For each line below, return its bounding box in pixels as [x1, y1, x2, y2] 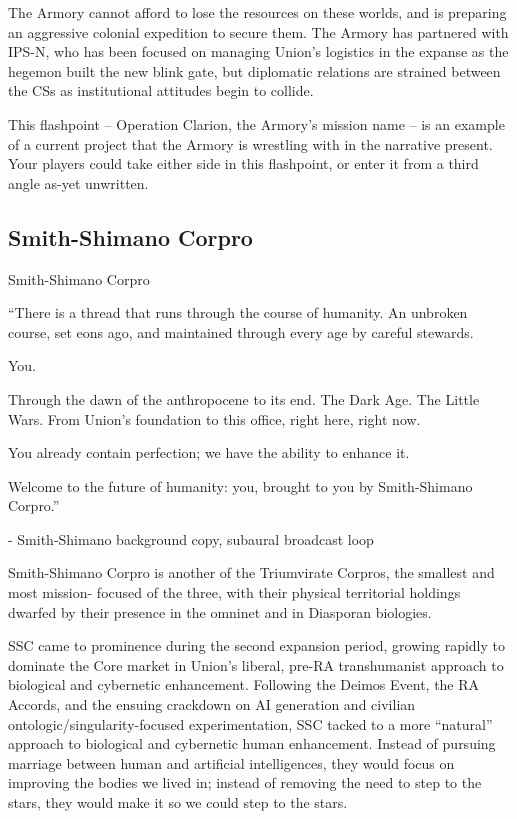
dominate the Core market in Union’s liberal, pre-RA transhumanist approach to [8, 654, 504, 675]
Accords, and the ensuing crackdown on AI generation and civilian [8, 694, 416, 715]
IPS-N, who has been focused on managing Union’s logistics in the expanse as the [8, 41, 509, 62]
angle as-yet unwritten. [8, 172, 149, 193]
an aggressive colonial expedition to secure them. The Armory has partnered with [8, 21, 509, 42]
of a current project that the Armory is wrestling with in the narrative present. [8, 133, 493, 154]
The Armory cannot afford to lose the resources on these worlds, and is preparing [8, 2, 507, 22]
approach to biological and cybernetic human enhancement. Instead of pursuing [8, 733, 496, 754]
